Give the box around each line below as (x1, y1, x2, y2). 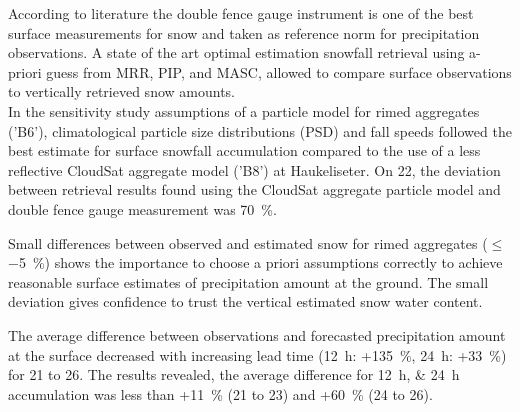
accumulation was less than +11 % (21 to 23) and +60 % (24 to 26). (8, 383, 433, 404)
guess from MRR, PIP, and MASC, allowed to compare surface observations (46, 61, 512, 82)
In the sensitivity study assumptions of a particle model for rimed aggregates (8, 100, 480, 121)
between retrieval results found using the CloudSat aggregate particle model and (8, 179, 501, 200)
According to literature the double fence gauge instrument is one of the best (8, 3, 474, 23)
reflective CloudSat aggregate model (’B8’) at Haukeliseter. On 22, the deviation (8, 159, 501, 180)
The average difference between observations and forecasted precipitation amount (8, 324, 506, 345)
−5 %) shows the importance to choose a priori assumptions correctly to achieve (8, 252, 503, 273)
